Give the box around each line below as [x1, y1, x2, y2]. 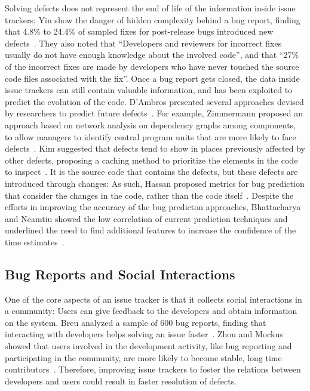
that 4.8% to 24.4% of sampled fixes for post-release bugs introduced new [5, 25, 274, 38]
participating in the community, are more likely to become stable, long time [5, 351, 282, 364]
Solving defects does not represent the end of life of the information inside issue [5, 2, 296, 14]
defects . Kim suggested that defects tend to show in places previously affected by [5, 142, 305, 155]
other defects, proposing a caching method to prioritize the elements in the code [5, 153, 298, 166]
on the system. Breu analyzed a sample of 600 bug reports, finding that [5, 316, 266, 328]
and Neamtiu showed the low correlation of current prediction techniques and [5, 212, 288, 224]
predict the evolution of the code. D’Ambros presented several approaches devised [5, 95, 304, 107]
